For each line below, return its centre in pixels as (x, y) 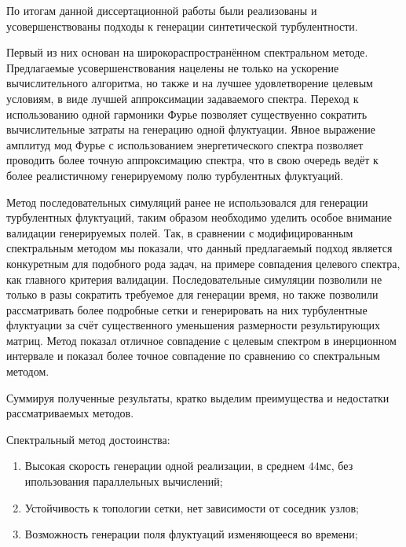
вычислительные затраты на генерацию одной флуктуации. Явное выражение (191, 129)
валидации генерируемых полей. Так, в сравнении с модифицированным (180, 232)
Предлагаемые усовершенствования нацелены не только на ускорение (173, 67)
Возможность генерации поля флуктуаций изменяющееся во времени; (191, 534)
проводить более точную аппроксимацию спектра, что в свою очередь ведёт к (192, 160)
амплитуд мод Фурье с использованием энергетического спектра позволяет (185, 144)
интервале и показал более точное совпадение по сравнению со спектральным (193, 356)
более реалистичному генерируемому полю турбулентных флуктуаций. (175, 175)
